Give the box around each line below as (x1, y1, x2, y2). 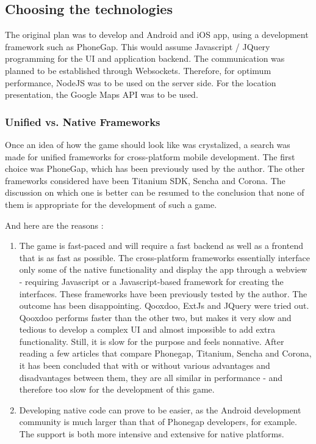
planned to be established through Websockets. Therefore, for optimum (5, 64, 271, 76)
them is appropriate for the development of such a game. (5, 198, 217, 210)
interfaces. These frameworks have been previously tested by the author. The (19, 287, 307, 300)
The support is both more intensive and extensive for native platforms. (19, 427, 284, 440)
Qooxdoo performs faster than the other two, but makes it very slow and (19, 311, 292, 324)
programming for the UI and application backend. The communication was (5, 52, 285, 65)
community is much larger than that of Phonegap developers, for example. (19, 415, 297, 428)
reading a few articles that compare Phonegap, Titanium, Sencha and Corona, (19, 347, 312, 360)
